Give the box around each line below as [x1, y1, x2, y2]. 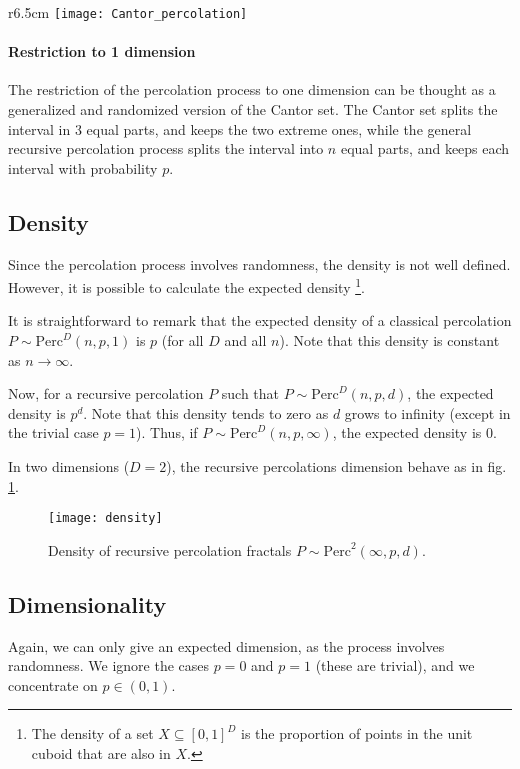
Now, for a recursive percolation [8, 383, 204, 404]
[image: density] [48, 511, 163, 526]
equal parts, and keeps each [340, 138, 510, 159]
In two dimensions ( [8, 456, 130, 477]
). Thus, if [136, 422, 198, 443]
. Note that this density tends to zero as [83, 402, 329, 423]
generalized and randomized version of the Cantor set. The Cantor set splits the [8, 99, 498, 120]
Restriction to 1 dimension [8, 41, 196, 62]
